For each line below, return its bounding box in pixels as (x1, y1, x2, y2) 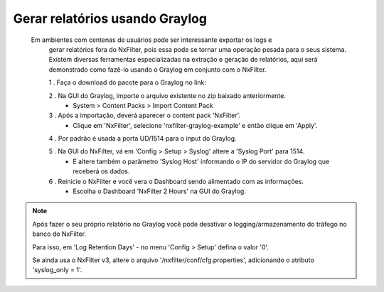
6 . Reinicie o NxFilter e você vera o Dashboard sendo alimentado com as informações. (48, 177, 304, 185)
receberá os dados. (73, 167, 130, 175)
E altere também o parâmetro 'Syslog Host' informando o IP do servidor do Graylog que (73, 157, 330, 166)
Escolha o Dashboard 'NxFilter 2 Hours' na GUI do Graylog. (73, 187, 247, 195)
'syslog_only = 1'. (32, 266, 82, 274)
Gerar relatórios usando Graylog (13, 11, 208, 26)
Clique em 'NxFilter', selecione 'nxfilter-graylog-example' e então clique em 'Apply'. (73, 121, 318, 129)
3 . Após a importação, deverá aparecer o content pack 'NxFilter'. (48, 111, 241, 120)
